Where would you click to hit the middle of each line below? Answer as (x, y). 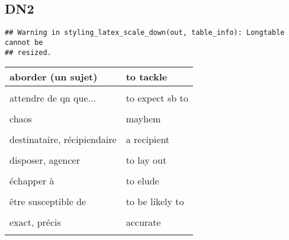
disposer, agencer (45, 160)
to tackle (147, 77)
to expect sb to (157, 98)
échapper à (32, 181)
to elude (142, 181)
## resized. (28, 52)
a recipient (148, 140)
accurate (143, 222)
